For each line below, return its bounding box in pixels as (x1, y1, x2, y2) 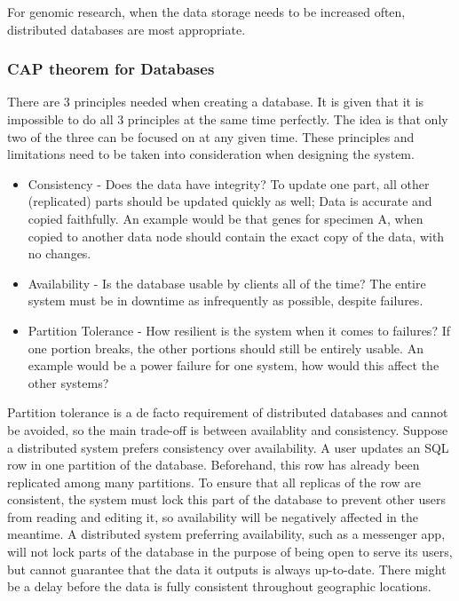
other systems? (28, 373, 109, 391)
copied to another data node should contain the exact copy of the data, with (28, 226, 445, 245)
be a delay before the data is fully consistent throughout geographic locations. (7, 577, 431, 596)
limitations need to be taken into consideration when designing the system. (7, 145, 415, 163)
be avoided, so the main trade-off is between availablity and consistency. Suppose (7, 420, 448, 439)
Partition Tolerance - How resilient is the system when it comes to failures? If (28, 320, 450, 339)
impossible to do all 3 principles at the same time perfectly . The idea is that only (7, 110, 448, 128)
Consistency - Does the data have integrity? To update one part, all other (28, 174, 430, 193)
